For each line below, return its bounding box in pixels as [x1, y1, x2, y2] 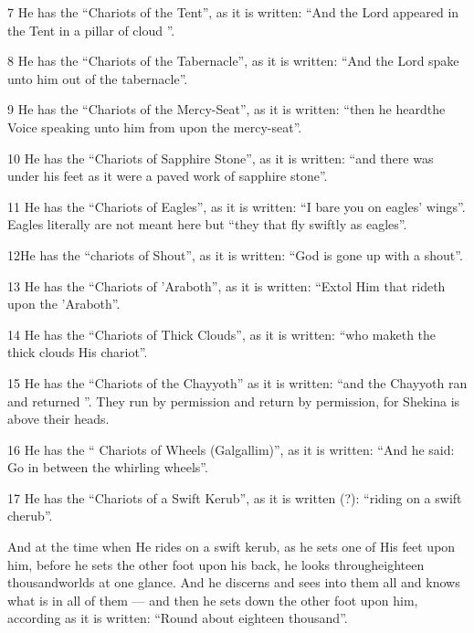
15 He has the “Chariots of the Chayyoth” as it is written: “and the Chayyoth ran [7, 373, 468, 392]
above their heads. [7, 409, 110, 428]
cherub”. [7, 506, 53, 525]
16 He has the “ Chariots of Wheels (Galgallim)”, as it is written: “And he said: [7, 439, 455, 459]
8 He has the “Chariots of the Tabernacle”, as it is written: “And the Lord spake [7, 51, 459, 70]
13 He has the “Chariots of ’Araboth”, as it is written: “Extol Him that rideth [7, 276, 446, 295]
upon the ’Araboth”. [7, 294, 121, 313]
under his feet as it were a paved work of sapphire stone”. [7, 166, 328, 185]
